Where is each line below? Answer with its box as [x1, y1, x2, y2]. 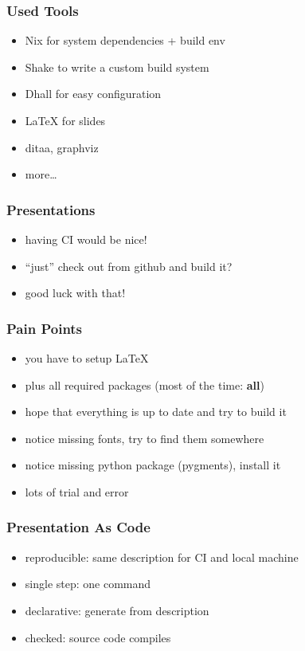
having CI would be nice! [25, 231, 147, 247]
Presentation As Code [6, 517, 151, 537]
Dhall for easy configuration [25, 85, 162, 102]
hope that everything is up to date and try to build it [25, 403, 287, 420]
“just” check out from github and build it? [25, 257, 233, 274]
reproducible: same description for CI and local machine [25, 548, 299, 565]
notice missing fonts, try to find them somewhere [25, 429, 264, 446]
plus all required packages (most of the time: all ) [25, 376, 264, 393]
